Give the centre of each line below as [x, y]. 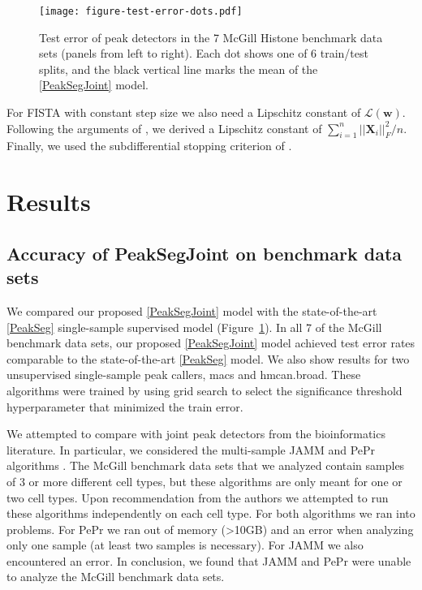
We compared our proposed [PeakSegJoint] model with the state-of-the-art [192, 310]
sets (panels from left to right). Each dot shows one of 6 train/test [204, 53]
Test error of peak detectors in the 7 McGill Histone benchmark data [211, 37]
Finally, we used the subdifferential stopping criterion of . [149, 146]
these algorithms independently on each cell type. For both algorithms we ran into [211, 513]
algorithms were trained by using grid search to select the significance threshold [205, 390]
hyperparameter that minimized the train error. [125, 406]
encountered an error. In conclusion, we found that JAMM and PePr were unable [209, 560]
